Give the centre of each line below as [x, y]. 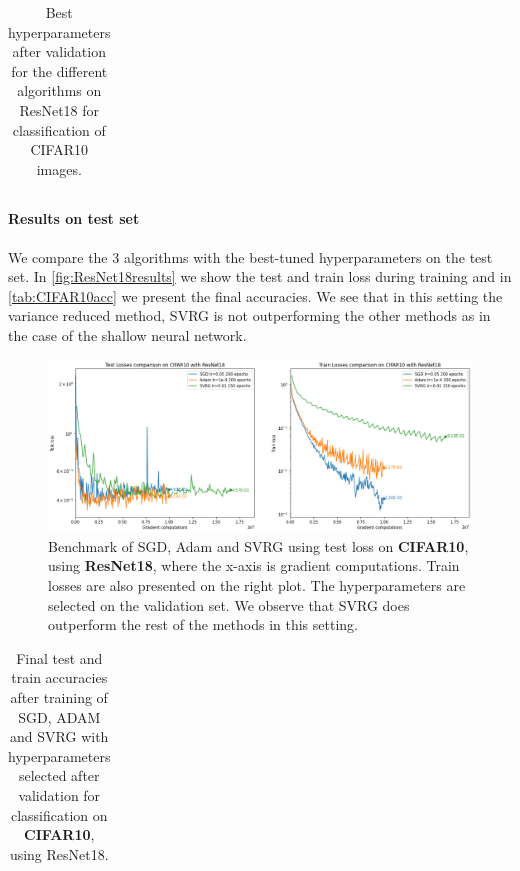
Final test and [59, 657]
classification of [59, 129]
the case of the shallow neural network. [127, 335]
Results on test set [74, 218]
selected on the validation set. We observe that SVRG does [229, 604]
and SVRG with [59, 736]
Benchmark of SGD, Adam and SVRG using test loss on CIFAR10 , [258, 545]
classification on [59, 814]
